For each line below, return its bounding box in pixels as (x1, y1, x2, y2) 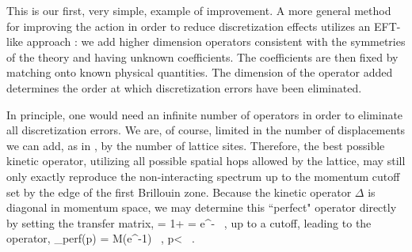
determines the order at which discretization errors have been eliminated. (6, 79, 362, 96)
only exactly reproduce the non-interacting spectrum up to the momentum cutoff (6, 167, 400, 184)
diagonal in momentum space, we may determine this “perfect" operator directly (6, 199, 397, 216)
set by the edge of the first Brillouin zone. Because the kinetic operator (6, 183, 352, 200)
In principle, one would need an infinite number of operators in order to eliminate (6, 106, 403, 122)
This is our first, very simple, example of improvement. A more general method (6, 2, 391, 18)
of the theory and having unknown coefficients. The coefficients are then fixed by (6, 48, 399, 65)
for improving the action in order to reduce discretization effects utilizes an (6, 17, 371, 34)
